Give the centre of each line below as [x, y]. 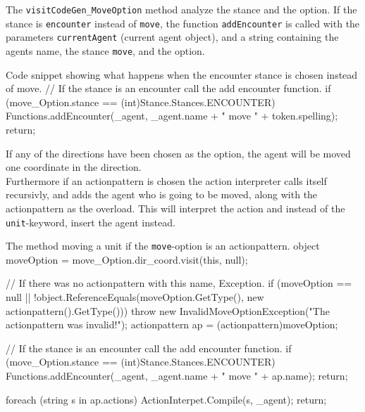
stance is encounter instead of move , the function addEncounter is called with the [183, 23]
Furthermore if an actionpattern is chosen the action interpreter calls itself [166, 180]
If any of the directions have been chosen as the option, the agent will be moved [178, 153]
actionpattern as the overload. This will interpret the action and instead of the [175, 208]
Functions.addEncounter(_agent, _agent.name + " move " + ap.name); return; [177, 376]
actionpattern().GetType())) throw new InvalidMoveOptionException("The [168, 310]
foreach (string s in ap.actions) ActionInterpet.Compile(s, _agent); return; [166, 399]
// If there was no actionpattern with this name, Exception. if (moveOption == [179, 283]
